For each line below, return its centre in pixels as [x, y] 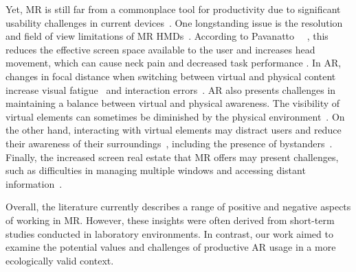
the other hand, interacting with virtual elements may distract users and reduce [174, 130]
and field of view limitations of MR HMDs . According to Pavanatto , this [167, 36]
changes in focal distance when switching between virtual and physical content [171, 76]
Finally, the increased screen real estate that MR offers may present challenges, [172, 157]
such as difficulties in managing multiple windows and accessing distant [156, 170]
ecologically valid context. [60, 260]
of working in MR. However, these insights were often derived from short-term [170, 220]
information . [34, 183]
